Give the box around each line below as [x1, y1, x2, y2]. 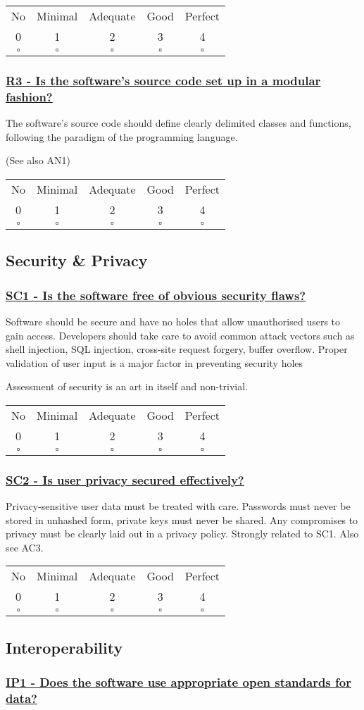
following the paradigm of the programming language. [6, 129, 238, 144]
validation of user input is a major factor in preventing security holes [6, 355, 303, 370]
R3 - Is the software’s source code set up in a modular [6, 71, 321, 89]
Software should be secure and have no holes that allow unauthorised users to [6, 313, 341, 328]
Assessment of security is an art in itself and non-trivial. [6, 379, 249, 394]
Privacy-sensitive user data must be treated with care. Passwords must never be [6, 499, 351, 513]
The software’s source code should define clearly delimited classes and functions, [6, 116, 351, 130]
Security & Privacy [6, 249, 148, 271]
